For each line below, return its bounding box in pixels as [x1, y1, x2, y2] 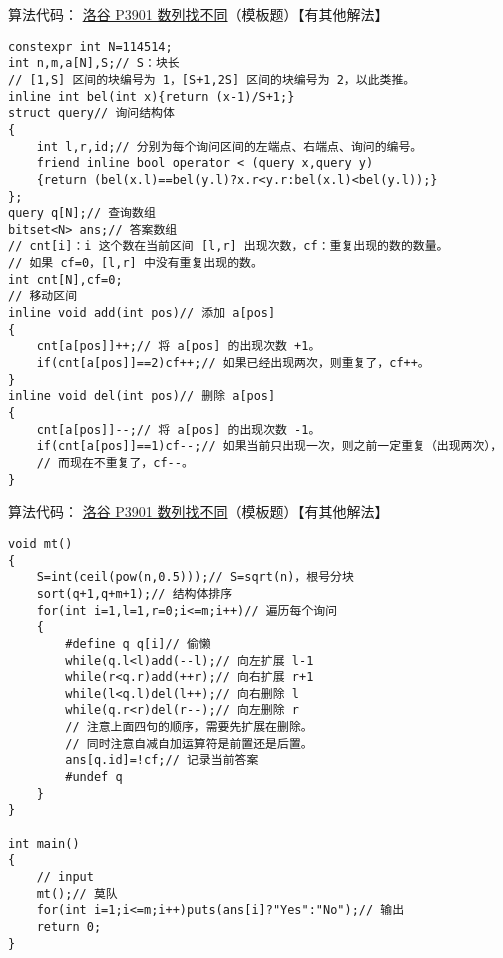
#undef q [65, 770, 123, 785]
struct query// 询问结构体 [8, 106, 175, 121]
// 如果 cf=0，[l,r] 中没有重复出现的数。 [8, 256, 263, 271]
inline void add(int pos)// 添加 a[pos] [8, 306, 276, 321]
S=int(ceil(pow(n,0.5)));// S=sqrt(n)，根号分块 [36, 570, 354, 585]
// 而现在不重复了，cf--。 [36, 456, 194, 470]
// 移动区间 [8, 289, 78, 304]
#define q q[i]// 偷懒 [65, 636, 211, 651]
